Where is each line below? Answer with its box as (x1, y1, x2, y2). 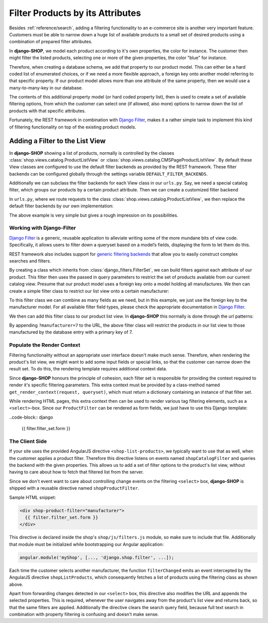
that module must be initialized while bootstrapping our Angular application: (9, 541, 164, 547)
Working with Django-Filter (9, 224, 76, 231)
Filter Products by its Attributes (9, 7, 141, 18)
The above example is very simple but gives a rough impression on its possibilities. (9, 212, 179, 218)
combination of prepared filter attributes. (9, 39, 93, 45)
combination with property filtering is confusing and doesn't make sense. (9, 612, 159, 618)
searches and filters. (9, 258, 52, 264)
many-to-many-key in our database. (9, 85, 83, 90)
